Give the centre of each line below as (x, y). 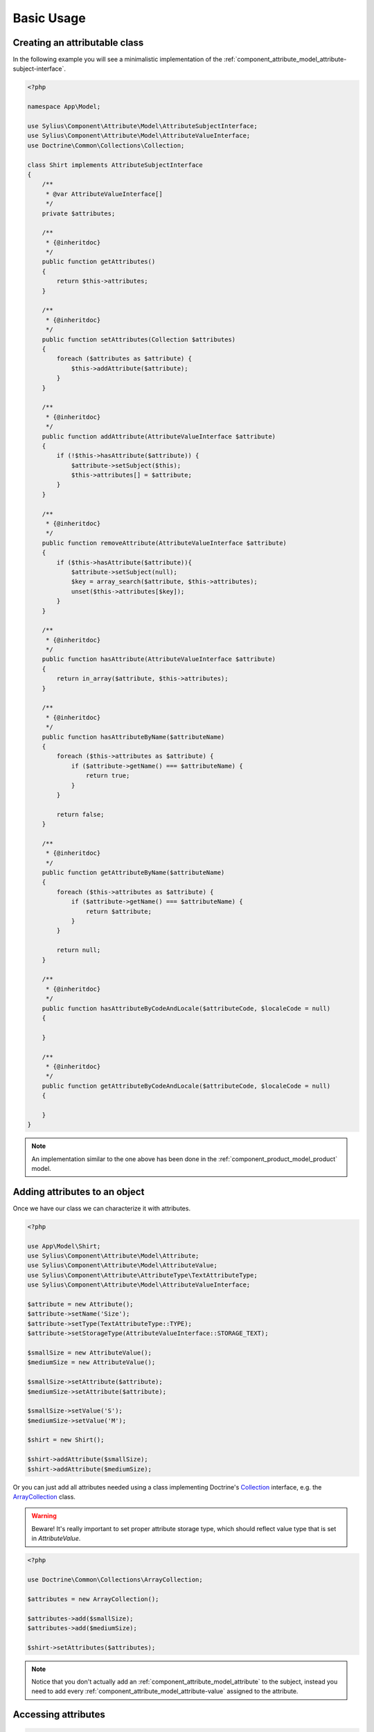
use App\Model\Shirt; (64, 1246)
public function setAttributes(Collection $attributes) (139, 339)
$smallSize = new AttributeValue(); (90, 1352)
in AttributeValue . (56, 1539)
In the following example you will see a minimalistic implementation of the (118, 60)
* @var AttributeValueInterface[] (104, 194)
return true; (108, 776)
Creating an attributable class (78, 43)
